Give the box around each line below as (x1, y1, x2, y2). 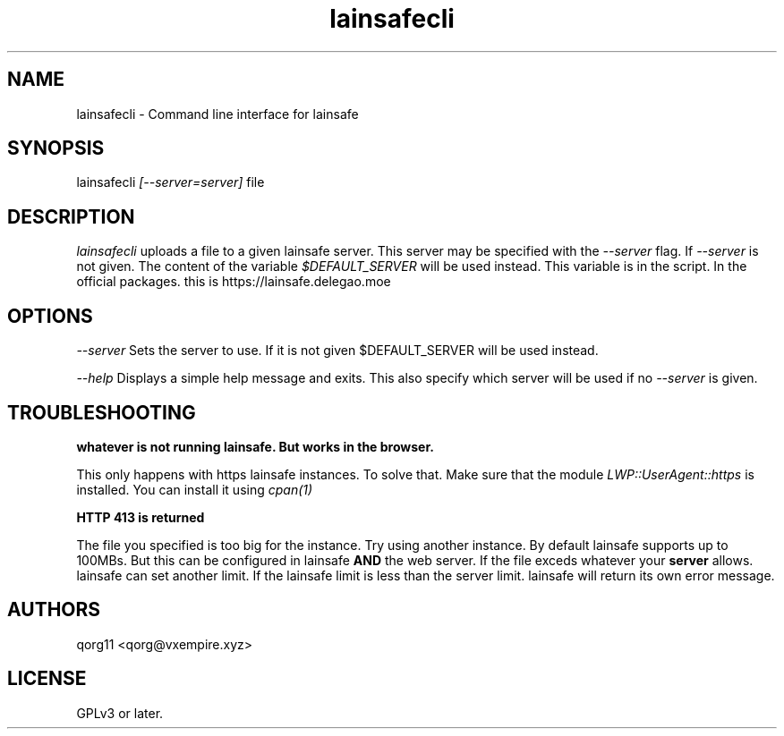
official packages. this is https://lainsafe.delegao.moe (76, 274, 391, 290)
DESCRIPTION (7, 205, 135, 228)
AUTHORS (7, 598, 101, 622)
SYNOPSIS (7, 137, 105, 160)
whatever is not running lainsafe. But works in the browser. (76, 438, 434, 454)
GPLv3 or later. (76, 705, 164, 721)
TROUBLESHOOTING (7, 401, 196, 424)
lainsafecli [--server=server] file (76, 174, 265, 190)
